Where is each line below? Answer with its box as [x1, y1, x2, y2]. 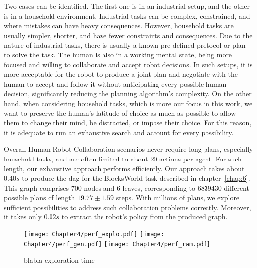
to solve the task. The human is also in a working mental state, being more [4, 49, 232, 59]
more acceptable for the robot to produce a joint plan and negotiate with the [4, 69, 238, 79]
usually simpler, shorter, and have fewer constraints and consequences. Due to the [4, 30, 253, 40]
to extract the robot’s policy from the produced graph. [61, 212, 228, 222]
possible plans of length [4, 192, 75, 203]
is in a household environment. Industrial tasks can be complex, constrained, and [4, 10, 250, 21]
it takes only [4, 212, 42, 222]
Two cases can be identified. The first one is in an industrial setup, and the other [4, 1, 250, 11]
